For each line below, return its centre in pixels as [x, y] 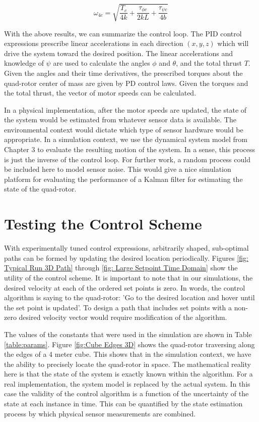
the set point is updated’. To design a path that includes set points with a [118, 307]
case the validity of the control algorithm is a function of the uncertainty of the [126, 393]
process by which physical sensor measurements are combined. [100, 413]
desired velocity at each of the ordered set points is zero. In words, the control [125, 287]
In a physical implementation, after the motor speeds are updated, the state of [125, 109]
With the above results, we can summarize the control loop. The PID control [123, 33]
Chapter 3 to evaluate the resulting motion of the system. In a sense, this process [130, 149]
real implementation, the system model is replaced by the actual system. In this [127, 383]
